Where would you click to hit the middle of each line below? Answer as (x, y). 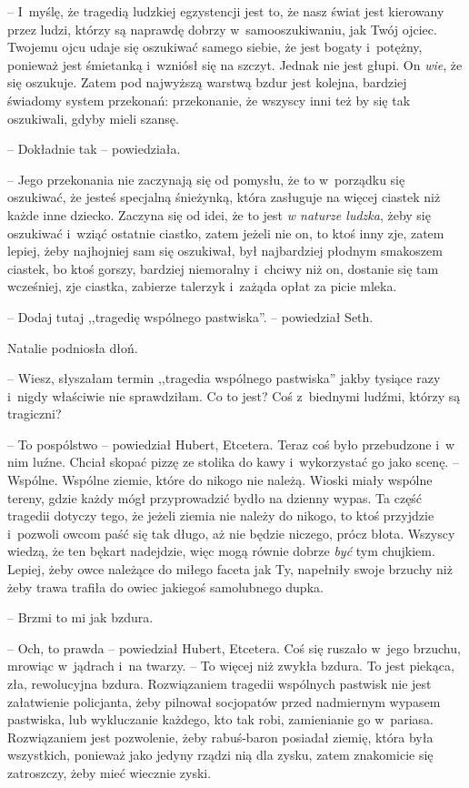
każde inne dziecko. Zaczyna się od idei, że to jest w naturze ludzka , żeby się (219, 214)
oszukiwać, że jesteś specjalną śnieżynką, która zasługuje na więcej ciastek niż (224, 197)
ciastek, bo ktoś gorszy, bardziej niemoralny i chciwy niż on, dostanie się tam (223, 268)
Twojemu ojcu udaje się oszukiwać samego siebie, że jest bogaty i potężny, (215, 47)
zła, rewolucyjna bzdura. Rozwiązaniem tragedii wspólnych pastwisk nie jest (220, 683)
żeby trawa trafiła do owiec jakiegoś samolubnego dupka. (165, 586)
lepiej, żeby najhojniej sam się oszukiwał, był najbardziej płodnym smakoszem (225, 251)
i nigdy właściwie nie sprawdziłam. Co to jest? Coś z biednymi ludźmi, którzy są (234, 395)
